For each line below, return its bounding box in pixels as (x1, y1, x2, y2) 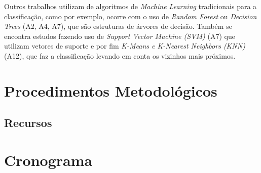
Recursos (4, 115, 52, 131)
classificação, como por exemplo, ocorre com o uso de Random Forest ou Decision (4, 11, 257, 21)
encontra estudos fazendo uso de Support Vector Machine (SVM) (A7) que (4, 30, 235, 41)
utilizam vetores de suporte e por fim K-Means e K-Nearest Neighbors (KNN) (4, 40, 245, 51)
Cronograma (4, 149, 93, 170)
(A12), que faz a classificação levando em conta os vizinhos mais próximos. (4, 50, 236, 61)
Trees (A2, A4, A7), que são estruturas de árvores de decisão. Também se (4, 21, 232, 31)
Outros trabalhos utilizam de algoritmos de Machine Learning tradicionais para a (4, 1, 257, 11)
